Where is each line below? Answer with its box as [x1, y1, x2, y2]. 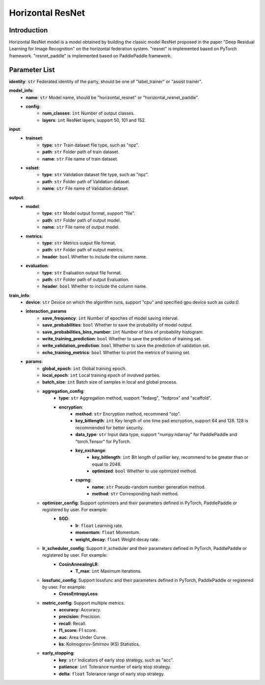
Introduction [9, 26, 48, 34]
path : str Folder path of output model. [42, 217, 121, 223]
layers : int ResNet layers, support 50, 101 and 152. [42, 117, 146, 123]
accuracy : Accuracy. [59, 607, 102, 613]
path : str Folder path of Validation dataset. [42, 178, 131, 184]
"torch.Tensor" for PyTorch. [75, 438, 131, 444]
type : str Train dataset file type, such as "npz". [42, 142, 139, 148]
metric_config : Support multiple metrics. [42, 600, 125, 606]
